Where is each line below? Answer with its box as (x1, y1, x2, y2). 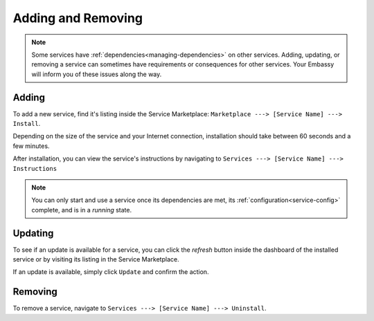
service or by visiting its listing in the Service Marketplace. (12, 255, 179, 264)
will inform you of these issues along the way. (31, 70, 162, 78)
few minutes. (12, 142, 50, 150)
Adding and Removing (12, 10, 143, 26)
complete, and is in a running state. (31, 205, 132, 214)
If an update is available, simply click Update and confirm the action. (12, 268, 209, 276)
